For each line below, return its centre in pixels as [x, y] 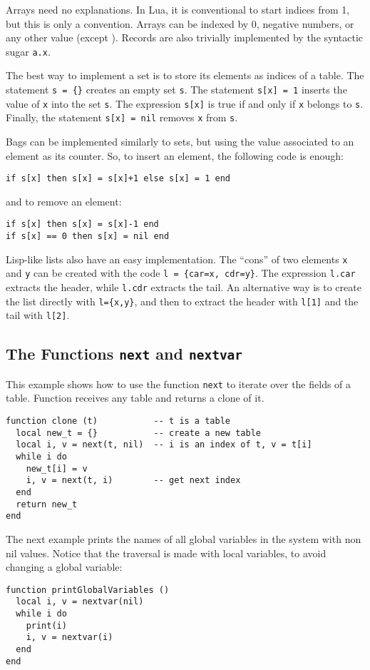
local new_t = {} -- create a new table [138, 433]
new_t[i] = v [57, 468]
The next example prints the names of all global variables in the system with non [184, 538]
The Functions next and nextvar [124, 354]
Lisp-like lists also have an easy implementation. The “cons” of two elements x [177, 259]
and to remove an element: [64, 201]
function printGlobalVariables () [88, 590]
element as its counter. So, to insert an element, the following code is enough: [175, 155]
